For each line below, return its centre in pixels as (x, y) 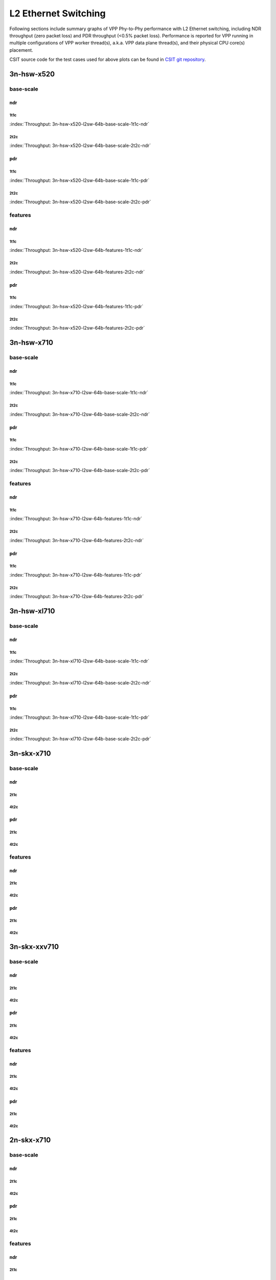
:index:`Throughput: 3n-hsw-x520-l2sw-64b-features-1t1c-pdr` (76, 306)
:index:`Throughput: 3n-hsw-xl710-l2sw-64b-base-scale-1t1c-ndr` (79, 661)
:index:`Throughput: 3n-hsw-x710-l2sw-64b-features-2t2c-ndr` (77, 540)
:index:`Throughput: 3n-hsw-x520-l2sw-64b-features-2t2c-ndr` (77, 272)
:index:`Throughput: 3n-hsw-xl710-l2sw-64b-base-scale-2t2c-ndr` (80, 682)
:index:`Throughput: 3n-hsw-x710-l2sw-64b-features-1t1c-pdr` (76, 575)
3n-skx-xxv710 (34, 947)
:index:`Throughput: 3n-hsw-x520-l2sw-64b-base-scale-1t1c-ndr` (79, 124)
